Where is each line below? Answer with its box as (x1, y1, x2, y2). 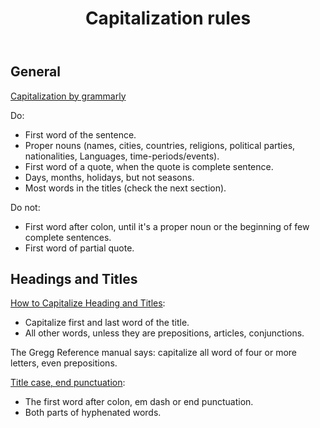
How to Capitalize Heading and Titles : (10, 297, 166, 309)
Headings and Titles (10, 271, 138, 287)
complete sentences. (24, 231, 112, 243)
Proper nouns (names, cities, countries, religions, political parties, (24, 139, 296, 151)
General (10, 63, 62, 81)
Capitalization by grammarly (10, 90, 127, 102)
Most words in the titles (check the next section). (24, 182, 227, 194)
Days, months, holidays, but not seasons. (24, 171, 195, 183)
